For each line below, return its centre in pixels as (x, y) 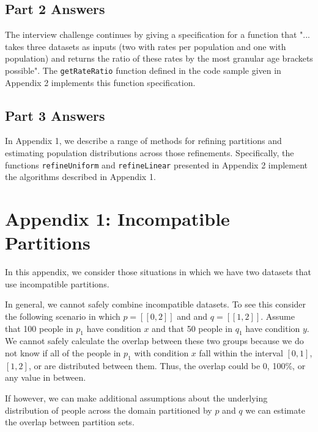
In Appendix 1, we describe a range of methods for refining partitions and (143, 141)
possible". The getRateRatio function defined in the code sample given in (143, 70)
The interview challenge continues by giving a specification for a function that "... (157, 34)
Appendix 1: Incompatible (117, 219)
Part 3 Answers (55, 115)
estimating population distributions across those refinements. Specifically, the (150, 153)
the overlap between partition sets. (70, 422)
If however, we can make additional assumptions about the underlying (136, 398)
